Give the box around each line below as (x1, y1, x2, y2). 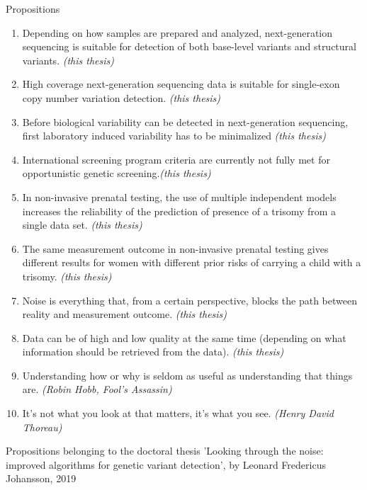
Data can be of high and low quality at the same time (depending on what (22, 330, 346, 345)
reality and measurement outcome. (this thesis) (22, 307, 227, 321)
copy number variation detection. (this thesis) (22, 90, 221, 105)
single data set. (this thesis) (22, 217, 142, 232)
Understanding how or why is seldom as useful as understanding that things (22, 367, 353, 382)
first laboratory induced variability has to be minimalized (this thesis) (22, 128, 326, 143)
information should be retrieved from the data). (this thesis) (22, 344, 284, 359)
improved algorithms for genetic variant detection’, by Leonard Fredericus (6, 457, 326, 472)
